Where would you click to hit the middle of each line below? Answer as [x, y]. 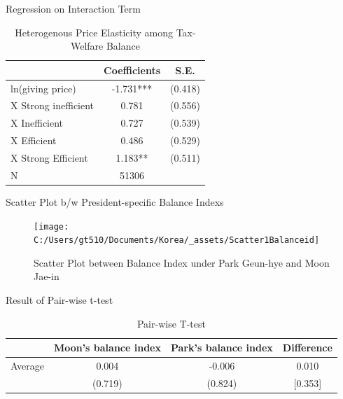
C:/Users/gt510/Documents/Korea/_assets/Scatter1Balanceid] [177, 240]
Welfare [87, 46]
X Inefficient [37, 123]
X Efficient [34, 140]
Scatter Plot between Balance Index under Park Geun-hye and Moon [182, 262]
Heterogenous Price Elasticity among [94, 32]
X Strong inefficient [52, 105]
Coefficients [132, 70]
